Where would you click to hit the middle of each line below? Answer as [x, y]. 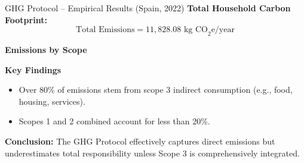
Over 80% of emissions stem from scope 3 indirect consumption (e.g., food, [156, 90]
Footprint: [26, 19]
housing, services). [52, 101]
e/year [223, 30]
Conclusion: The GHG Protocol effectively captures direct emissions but [140, 141]
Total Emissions [105, 30]
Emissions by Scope [46, 49]
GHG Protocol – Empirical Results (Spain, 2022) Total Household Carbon [148, 8]
